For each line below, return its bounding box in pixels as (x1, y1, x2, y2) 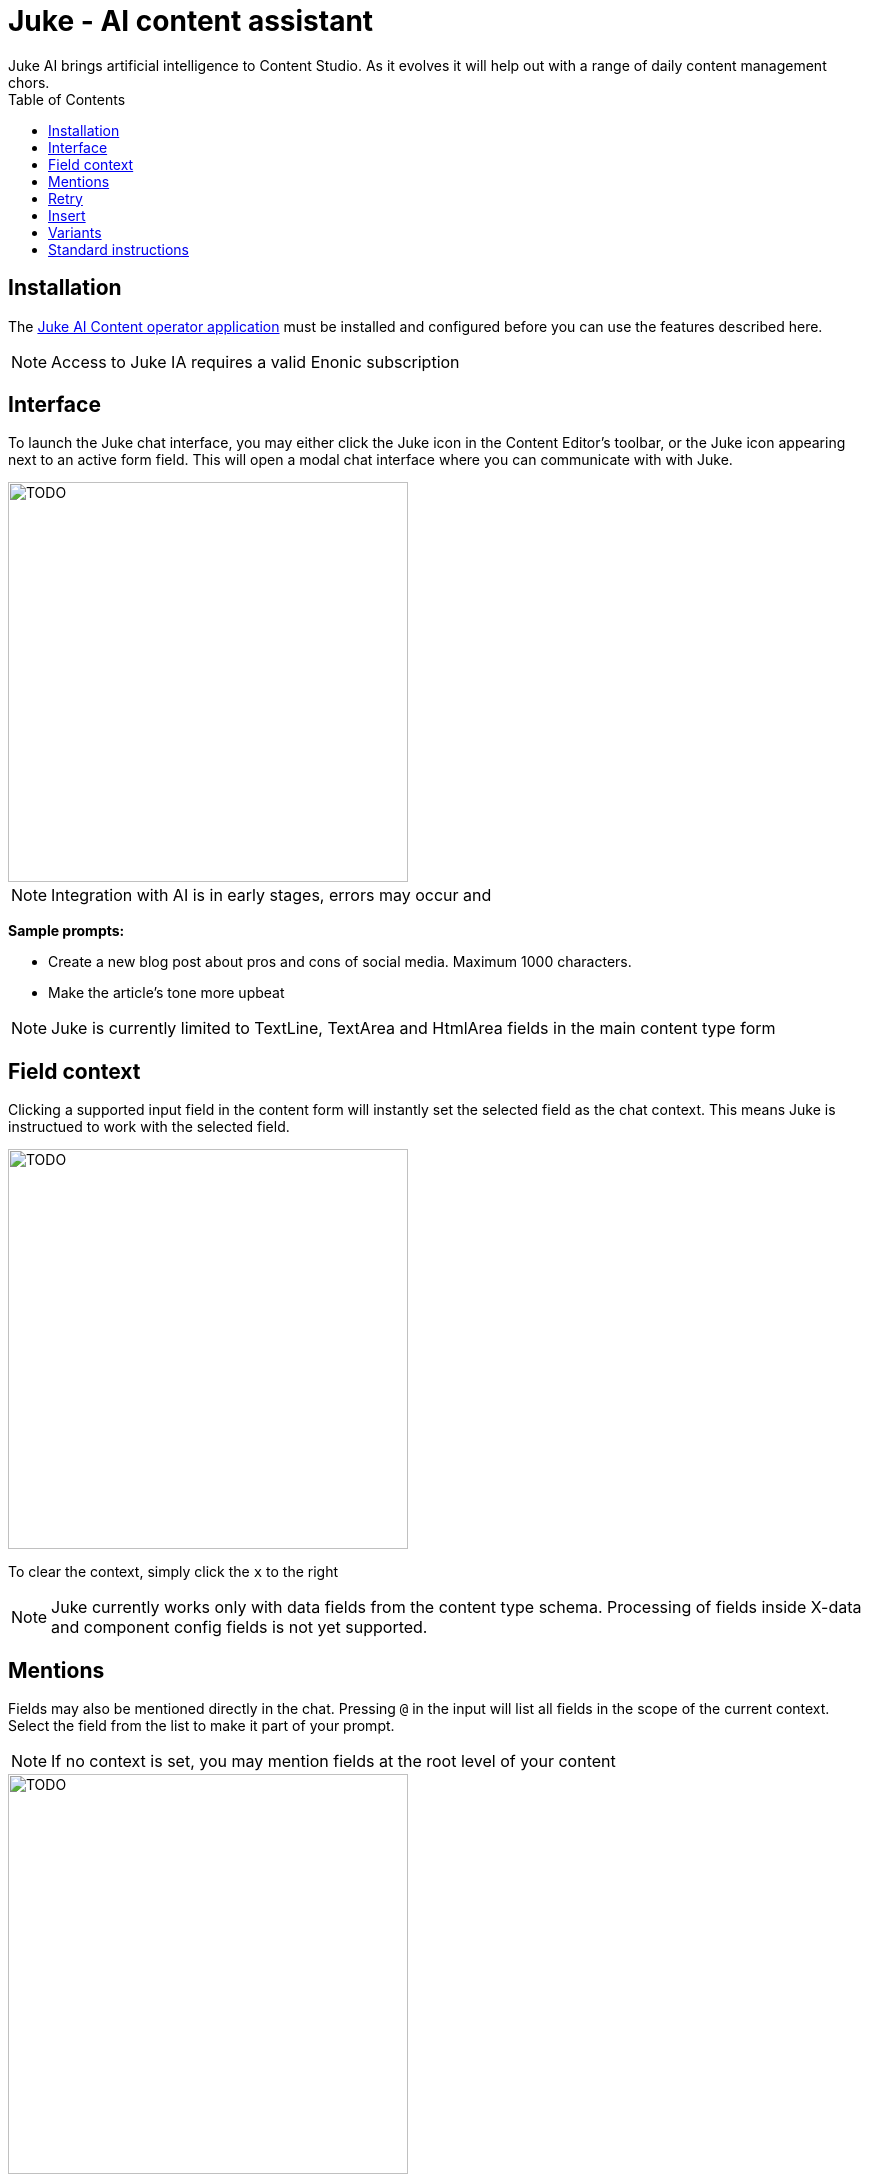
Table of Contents (8, 90, 126, 108)
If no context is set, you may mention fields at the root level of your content (51, 1751, 616, 1772)
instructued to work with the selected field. (8, 1118, 290, 1136)
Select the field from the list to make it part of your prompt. (8, 1717, 395, 1735)
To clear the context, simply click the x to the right (8, 1563, 339, 1581)
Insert (48, 206, 86, 224)
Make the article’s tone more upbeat (48, 984, 285, 1002)
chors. (8, 73, 50, 91)
